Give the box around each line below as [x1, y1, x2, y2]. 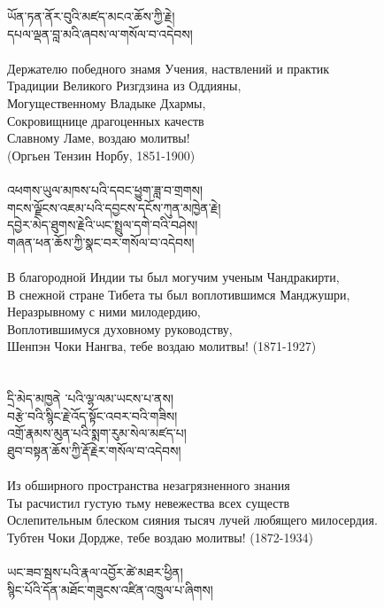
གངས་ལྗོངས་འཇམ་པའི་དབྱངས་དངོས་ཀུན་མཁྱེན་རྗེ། [7, 198, 221, 216]
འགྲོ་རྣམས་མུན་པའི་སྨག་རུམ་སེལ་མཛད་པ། [7, 424, 187, 442]
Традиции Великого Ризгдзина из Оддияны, [7, 76, 242, 95]
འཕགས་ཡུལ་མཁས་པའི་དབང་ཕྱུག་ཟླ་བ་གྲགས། [7, 180, 204, 199]
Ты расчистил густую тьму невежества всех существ [7, 493, 290, 511]
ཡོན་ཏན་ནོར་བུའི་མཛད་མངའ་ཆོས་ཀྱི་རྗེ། [7, 7, 175, 25]
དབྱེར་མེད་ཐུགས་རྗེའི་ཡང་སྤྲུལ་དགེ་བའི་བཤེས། [7, 215, 198, 234]
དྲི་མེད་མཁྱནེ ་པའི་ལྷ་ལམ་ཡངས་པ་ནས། [7, 389, 174, 408]
